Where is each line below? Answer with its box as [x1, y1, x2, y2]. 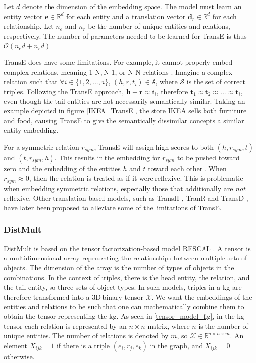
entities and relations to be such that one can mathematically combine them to [4, 301, 244, 311]
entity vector [4, 11, 43, 21]
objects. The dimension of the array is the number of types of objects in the [4, 262, 234, 272]
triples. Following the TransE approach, [4, 86, 124, 96]
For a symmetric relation [4, 141, 79, 152]
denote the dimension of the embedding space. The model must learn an [22, 1, 242, 11]
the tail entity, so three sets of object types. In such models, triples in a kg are [4, 282, 242, 292]
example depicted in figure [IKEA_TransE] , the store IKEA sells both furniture [4, 105, 247, 115]
